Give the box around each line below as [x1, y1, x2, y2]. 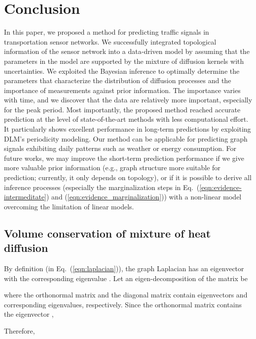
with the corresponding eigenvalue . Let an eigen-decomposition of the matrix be [4, 273, 248, 283]
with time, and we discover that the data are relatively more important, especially [4, 95, 253, 105]
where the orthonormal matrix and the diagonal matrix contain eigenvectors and [4, 290, 248, 300]
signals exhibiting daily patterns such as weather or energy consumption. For [4, 143, 237, 153]
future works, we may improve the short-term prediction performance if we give [4, 152, 244, 163]
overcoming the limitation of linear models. [4, 201, 134, 211]
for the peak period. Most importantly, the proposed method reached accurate [4, 104, 241, 114]
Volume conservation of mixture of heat [4, 225, 211, 241]
